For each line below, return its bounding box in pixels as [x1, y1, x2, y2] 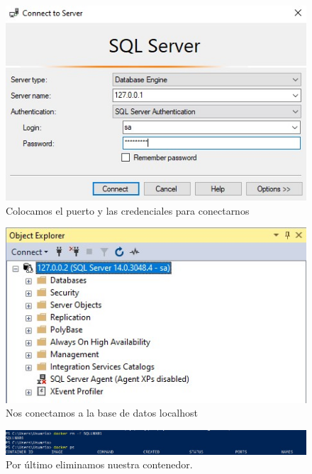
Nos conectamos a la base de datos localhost [6, 405, 198, 420]
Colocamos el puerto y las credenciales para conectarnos [6, 203, 250, 218]
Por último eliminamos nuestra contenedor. [6, 457, 193, 472]
